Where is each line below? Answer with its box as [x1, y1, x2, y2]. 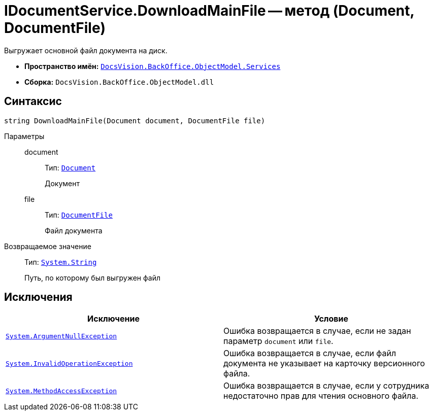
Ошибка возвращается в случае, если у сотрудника [223, 381, 429, 391]
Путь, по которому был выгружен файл [24, 273, 160, 282]
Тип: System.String [24, 257, 97, 266]
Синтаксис [4, 95, 62, 108]
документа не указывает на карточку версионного [223, 358, 425, 369]
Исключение [87, 314, 140, 324]
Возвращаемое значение [4, 241, 91, 251]
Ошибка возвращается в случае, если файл [223, 348, 396, 359]
